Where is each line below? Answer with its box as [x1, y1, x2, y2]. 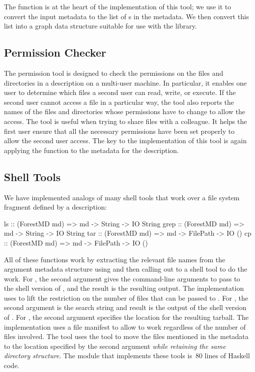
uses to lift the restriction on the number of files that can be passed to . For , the [4, 292, 249, 303]
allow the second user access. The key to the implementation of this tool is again [4, 135, 247, 146]
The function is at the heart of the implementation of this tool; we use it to [4, 1, 231, 11]
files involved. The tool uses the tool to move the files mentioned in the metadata [4, 331, 249, 341]
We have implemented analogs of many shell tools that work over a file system [4, 192, 240, 202]
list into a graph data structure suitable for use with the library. [4, 21, 197, 31]
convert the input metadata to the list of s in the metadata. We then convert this [4, 11, 249, 21]
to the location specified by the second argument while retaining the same [4, 341, 226, 351]
